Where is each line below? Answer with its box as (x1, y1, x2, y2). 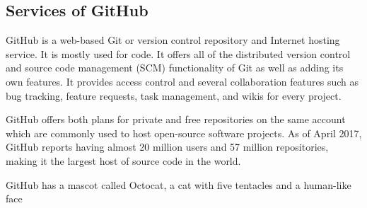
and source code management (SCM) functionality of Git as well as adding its (6, 60, 344, 75)
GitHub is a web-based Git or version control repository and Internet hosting (6, 33, 340, 47)
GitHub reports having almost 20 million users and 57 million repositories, (6, 139, 329, 154)
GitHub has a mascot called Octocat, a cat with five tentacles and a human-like (6, 177, 351, 192)
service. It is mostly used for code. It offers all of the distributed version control (6, 46, 351, 61)
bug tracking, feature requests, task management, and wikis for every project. (6, 88, 342, 103)
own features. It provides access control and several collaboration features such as (6, 74, 359, 88)
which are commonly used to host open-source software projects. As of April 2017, (6, 125, 362, 140)
